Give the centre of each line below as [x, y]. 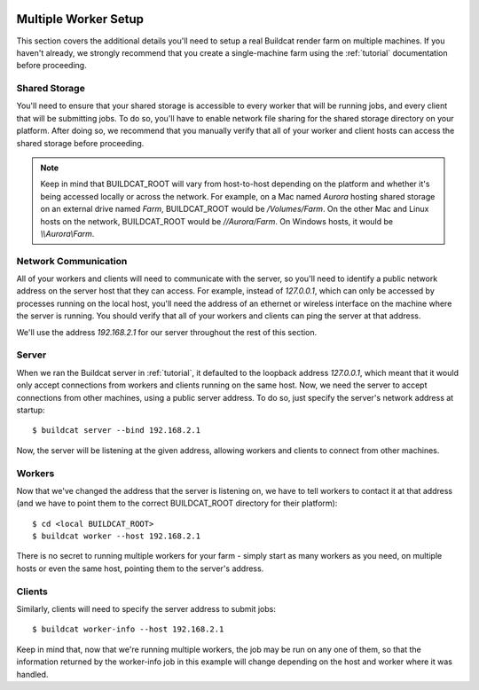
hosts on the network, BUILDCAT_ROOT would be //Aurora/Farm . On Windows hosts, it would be [217, 221]
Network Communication [72, 261]
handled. [32, 674]
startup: [31, 410]
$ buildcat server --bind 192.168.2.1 [117, 431]
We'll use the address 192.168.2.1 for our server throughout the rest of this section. [167, 332]
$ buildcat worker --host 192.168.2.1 [117, 536]
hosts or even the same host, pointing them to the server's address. [140, 568]
